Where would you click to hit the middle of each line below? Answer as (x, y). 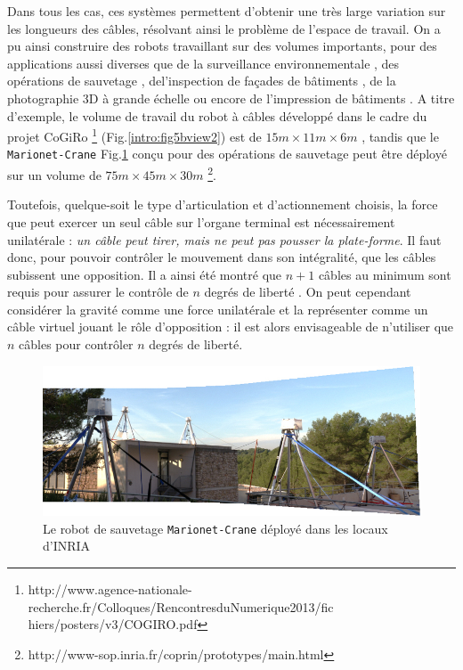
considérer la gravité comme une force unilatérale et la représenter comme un (218, 309)
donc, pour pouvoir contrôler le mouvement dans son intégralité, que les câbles (222, 257)
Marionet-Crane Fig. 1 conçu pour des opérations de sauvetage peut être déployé (227, 154)
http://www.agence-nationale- (110, 589)
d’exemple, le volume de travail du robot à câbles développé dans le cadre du (217, 115)
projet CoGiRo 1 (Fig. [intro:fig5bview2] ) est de (134, 135)
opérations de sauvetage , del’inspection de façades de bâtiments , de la (202, 81)
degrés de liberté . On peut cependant (308, 292)
